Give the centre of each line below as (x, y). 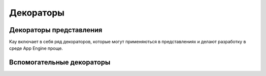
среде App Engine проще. (36, 48)
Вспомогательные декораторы (60, 63)
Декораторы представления (56, 30)
